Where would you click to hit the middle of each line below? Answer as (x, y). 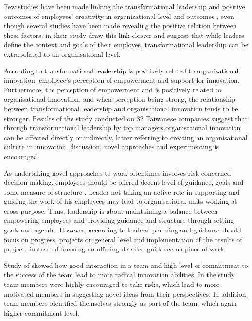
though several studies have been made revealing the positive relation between (120, 26)
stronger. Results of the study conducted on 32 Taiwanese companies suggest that (126, 118)
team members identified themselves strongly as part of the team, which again (120, 303)
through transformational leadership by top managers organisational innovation (122, 128)
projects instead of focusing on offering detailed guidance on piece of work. (115, 249)
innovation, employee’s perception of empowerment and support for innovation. (122, 80)
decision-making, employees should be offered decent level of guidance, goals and (124, 182)
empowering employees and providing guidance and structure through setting (119, 220)
